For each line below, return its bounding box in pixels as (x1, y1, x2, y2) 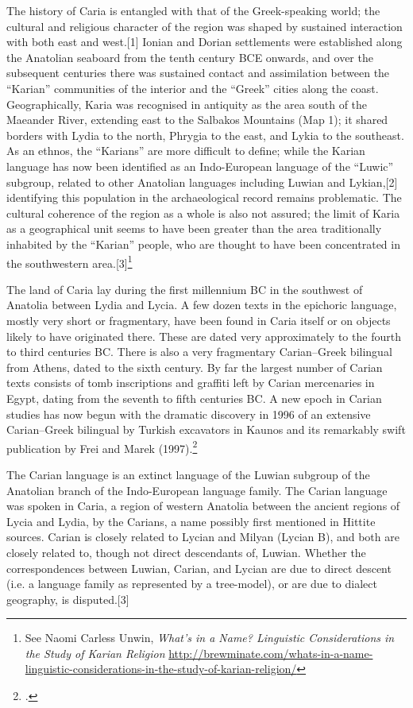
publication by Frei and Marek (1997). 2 (6, 437, 198, 456)
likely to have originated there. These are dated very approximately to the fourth (6, 327, 401, 344)
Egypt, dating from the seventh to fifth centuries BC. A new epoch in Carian (6, 389, 382, 406)
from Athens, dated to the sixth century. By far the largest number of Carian (6, 358, 383, 375)
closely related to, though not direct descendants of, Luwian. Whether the (6, 544, 366, 560)
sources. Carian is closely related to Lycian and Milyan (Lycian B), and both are (6, 528, 399, 545)
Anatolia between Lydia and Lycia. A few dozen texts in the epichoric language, (6, 296, 397, 313)
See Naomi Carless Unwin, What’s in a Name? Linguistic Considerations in (25, 629, 395, 646)
